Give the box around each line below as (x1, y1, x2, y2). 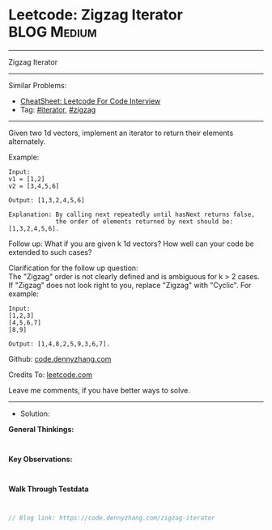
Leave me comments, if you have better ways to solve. (8, 385, 190, 395)
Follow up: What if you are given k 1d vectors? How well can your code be (8, 239, 255, 248)
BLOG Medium (8, 23, 97, 41)
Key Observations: (8, 454, 73, 464)
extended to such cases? (8, 247, 92, 257)
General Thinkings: (8, 424, 74, 434)
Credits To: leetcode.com (8, 370, 93, 379)
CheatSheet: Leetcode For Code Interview (19, 95, 161, 106)
